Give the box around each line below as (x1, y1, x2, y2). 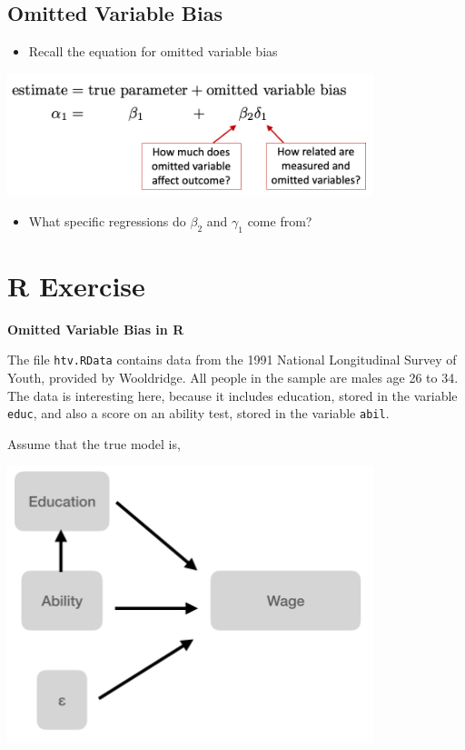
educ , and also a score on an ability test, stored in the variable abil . (7, 404, 390, 423)
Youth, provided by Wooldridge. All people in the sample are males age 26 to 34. (7, 367, 459, 386)
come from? (247, 211, 312, 230)
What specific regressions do (28, 211, 186, 230)
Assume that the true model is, (7, 434, 181, 453)
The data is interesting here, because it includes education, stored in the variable (7, 385, 458, 405)
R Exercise (7, 266, 145, 304)
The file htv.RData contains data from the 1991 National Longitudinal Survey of (7, 350, 457, 369)
